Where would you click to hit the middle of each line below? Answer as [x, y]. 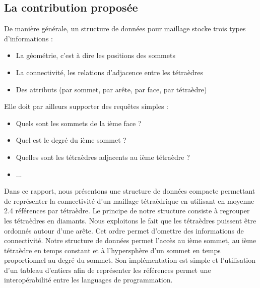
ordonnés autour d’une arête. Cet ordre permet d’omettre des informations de [124, 230]
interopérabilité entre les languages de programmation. [88, 280]
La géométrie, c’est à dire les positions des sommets [95, 55]
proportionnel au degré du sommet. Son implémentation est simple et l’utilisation [130, 260]
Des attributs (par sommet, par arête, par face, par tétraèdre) [111, 89]
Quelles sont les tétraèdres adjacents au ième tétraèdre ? [103, 157]
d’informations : [28, 38]
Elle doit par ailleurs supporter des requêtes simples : [86, 106]
